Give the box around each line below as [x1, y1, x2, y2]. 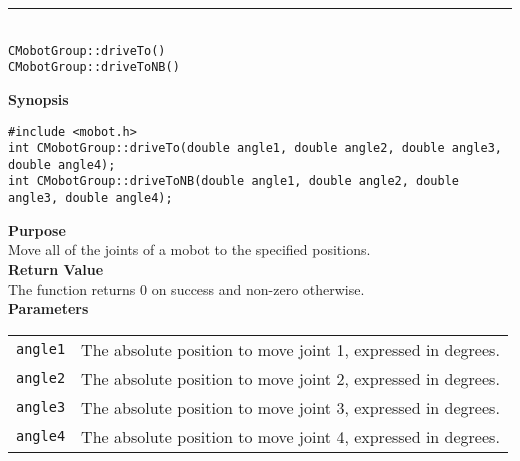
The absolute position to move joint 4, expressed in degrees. [81, 424, 500, 448]
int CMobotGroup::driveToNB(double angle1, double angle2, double [8, 174, 460, 189]
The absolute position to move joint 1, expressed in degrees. [81, 337, 500, 361]
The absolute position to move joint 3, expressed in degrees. [81, 395, 500, 419]
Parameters [8, 298, 89, 319]
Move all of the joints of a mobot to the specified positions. [8, 239, 371, 260]
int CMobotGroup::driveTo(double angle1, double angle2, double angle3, [8, 141, 502, 156]
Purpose [8, 219, 66, 240]
